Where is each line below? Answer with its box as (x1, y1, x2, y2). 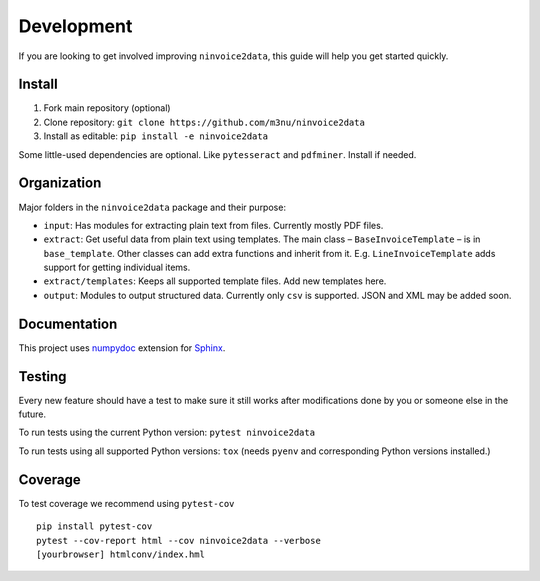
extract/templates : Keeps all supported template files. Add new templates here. (43, 275, 387, 287)
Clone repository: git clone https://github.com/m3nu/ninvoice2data (43, 116, 365, 128)
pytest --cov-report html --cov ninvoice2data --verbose (36, 535, 322, 546)
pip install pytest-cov (36, 521, 153, 532)
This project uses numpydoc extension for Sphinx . (18, 341, 226, 354)
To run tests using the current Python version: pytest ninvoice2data (18, 426, 315, 439)
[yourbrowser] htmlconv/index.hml (36, 548, 205, 560)
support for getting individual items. (43, 261, 191, 274)
